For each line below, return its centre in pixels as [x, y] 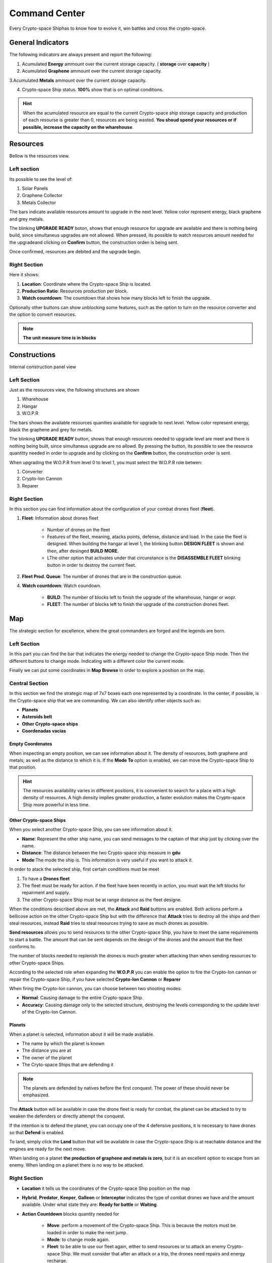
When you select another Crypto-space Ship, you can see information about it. [91, 830]
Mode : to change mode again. [78, 1239]
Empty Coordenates [31, 744]
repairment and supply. [46, 893]
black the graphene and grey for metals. [51, 430]
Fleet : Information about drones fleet [60, 518]
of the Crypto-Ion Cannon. [49, 1012]
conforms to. [23, 947]
